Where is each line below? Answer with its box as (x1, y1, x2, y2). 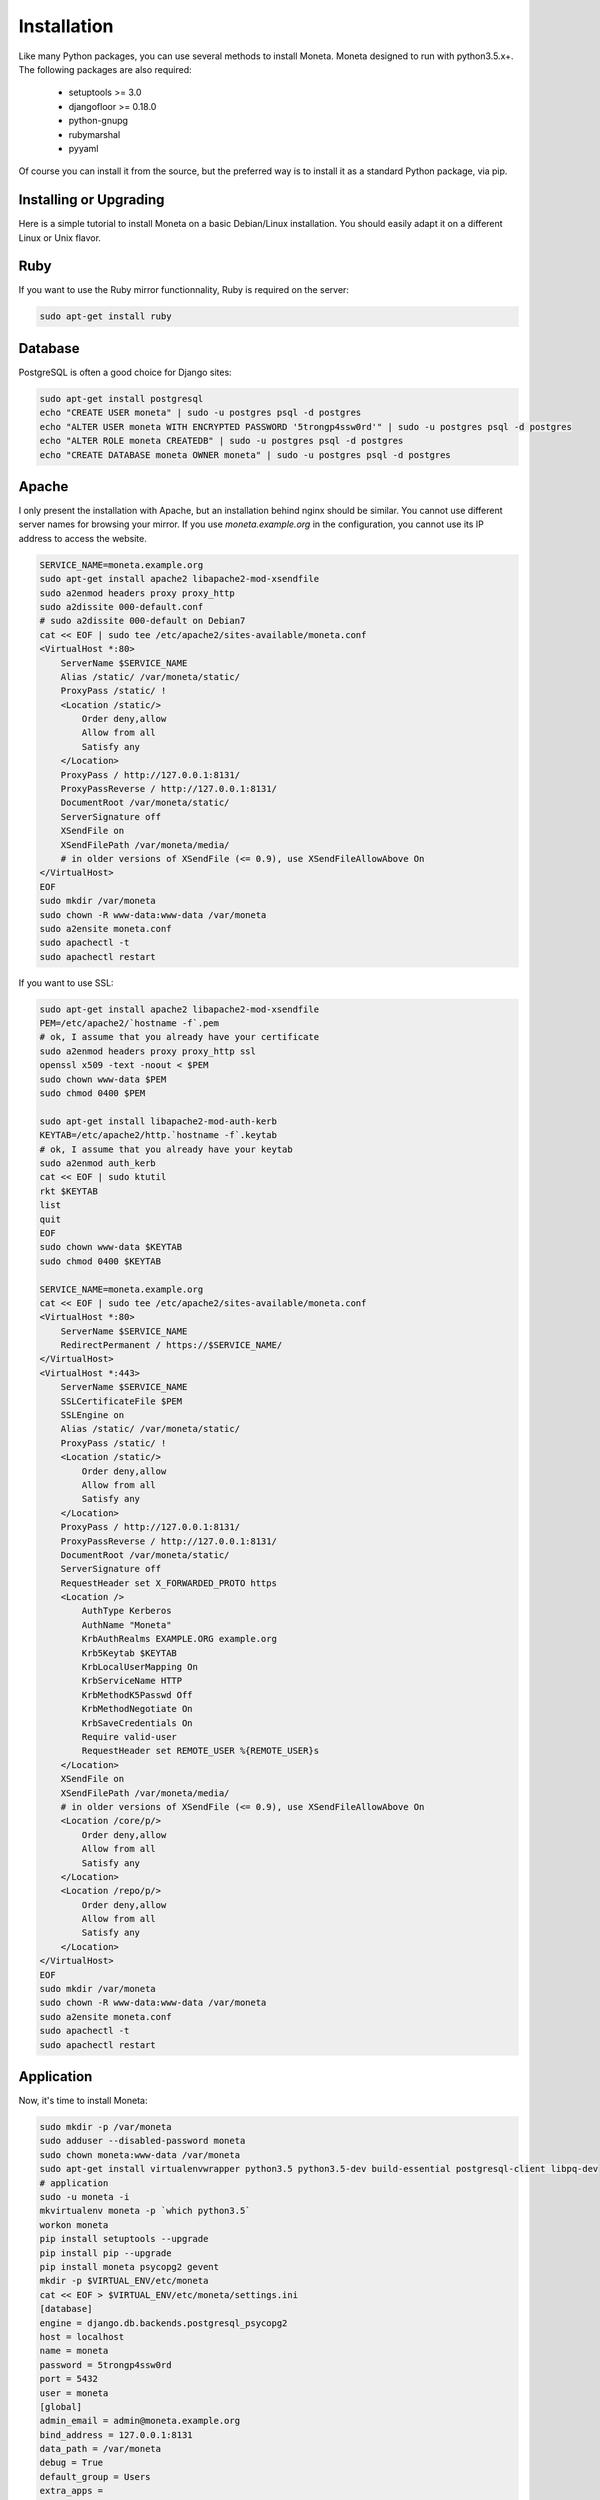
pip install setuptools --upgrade (39, 2233, 209, 2245)
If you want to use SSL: (18, 976, 114, 989)
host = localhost (39, 2331, 125, 2342)
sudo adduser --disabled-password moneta (39, 2135, 246, 2147)
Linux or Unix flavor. (18, 231, 102, 244)
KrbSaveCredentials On (81, 1717, 194, 1729)
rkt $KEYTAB (39, 1185, 99, 1197)
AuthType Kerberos (81, 1605, 172, 1617)
